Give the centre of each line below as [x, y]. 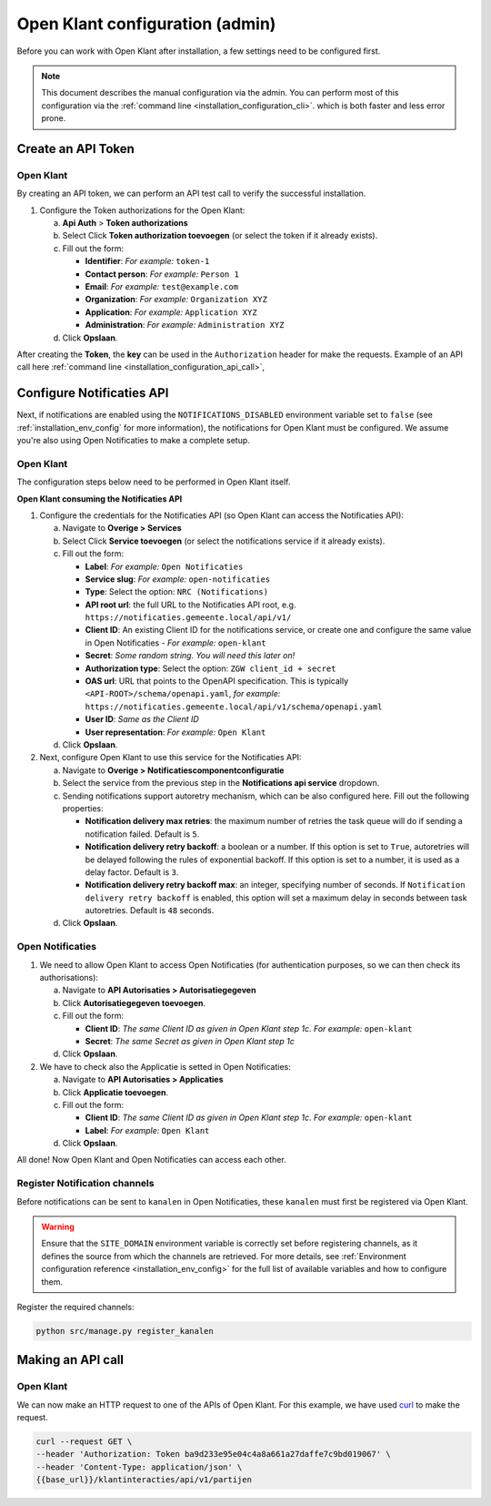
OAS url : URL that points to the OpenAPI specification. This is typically [217, 681]
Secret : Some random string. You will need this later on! [190, 656]
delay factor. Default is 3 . [132, 872]
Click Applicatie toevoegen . [115, 1092]
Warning [58, 1226]
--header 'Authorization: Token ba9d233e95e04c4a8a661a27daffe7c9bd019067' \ [213, 1454]
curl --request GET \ [84, 1442]
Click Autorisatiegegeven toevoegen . [134, 1002]
